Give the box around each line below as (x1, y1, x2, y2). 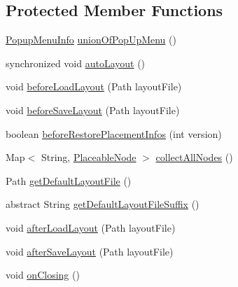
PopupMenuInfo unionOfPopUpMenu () (6, 32, 176, 47)
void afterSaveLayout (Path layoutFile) (6, 244, 174, 258)
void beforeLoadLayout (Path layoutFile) (6, 79, 182, 94)
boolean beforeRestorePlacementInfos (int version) (6, 126, 222, 141)
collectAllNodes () (155, 150, 233, 164)
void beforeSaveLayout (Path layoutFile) (6, 102, 180, 117)
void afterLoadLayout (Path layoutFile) (6, 220, 176, 234)
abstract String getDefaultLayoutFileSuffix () (6, 197, 199, 211)
